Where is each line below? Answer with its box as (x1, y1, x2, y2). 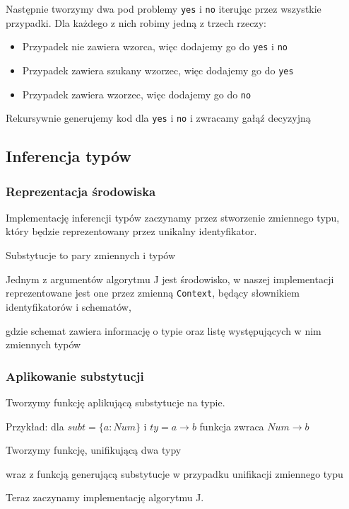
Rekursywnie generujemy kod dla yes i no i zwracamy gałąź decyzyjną (6, 110, 311, 125)
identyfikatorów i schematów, (6, 299, 131, 314)
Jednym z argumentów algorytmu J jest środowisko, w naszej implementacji (6, 271, 334, 286)
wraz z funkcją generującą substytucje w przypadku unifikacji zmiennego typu (6, 466, 343, 481)
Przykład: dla (6, 418, 64, 433)
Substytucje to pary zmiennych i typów (6, 248, 176, 263)
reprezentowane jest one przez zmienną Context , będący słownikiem (6, 285, 300, 300)
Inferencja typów (6, 145, 131, 167)
